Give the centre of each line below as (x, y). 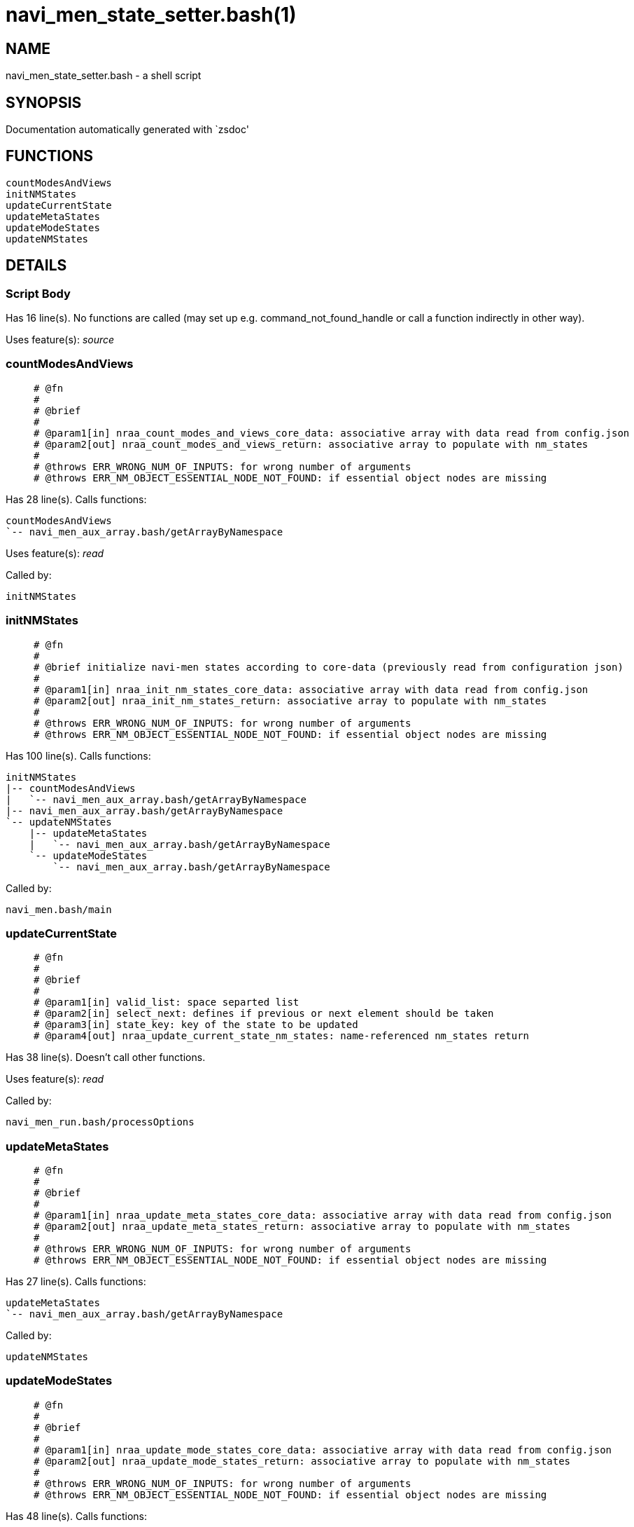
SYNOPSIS (44, 102)
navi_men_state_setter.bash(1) (151, 15)
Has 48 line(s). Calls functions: (77, 1516)
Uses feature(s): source (60, 340)
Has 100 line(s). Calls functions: (78, 755)
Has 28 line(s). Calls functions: (76, 499)
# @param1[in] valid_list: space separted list (167, 1002)
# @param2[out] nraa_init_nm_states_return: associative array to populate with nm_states (290, 700)
